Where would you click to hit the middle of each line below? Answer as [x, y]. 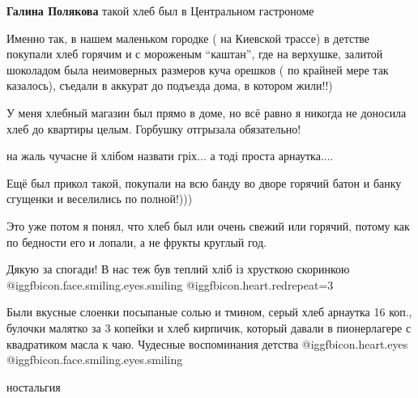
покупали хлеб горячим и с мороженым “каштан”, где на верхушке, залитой [195, 54]
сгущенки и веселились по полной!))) [100, 199]
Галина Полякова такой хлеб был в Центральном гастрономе [160, 11]
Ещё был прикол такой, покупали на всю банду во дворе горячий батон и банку [204, 182]
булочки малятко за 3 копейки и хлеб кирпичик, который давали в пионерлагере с [209, 327]
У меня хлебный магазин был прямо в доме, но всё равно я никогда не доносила [207, 112]
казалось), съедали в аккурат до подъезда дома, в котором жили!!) [170, 85]
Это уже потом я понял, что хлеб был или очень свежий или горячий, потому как [208, 225]
